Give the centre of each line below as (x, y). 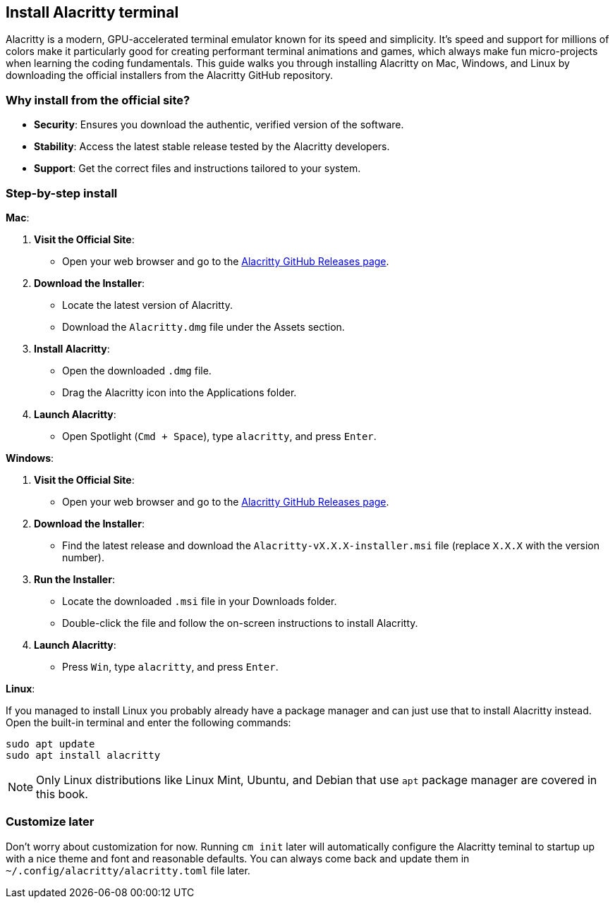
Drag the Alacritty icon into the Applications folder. (179, 392)
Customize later (50, 822)
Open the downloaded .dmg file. (137, 370)
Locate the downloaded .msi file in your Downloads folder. (200, 601)
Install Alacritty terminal (92, 12)
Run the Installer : (74, 579)
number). (83, 557)
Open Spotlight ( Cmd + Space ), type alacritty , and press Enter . (219, 436)
